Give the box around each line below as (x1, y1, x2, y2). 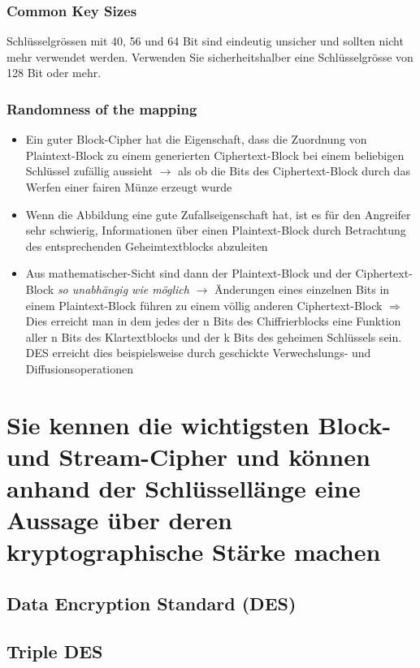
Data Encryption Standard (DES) (6, 591, 297, 616)
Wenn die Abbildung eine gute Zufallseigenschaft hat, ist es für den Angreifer (25, 205, 411, 222)
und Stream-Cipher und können (6, 439, 370, 472)
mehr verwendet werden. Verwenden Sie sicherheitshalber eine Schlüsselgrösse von (6, 48, 414, 65)
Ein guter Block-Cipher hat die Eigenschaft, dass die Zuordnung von (25, 131, 367, 148)
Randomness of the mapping (6, 98, 197, 119)
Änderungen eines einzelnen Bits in (214, 280, 390, 297)
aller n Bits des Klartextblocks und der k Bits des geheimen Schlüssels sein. (25, 328, 402, 345)
